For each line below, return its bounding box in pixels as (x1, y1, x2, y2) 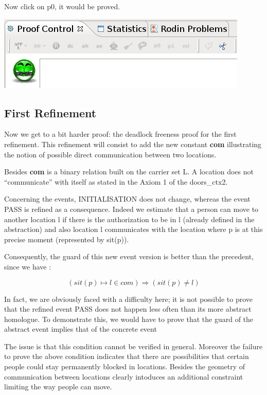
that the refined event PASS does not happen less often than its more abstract (4, 303, 252, 314)
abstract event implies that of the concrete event (4, 324, 157, 334)
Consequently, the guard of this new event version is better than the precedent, (4, 251, 254, 262)
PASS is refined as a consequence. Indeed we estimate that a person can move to (4, 203, 259, 214)
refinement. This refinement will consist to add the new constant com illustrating (4, 138, 262, 149)
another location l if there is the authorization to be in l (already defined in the (4, 213, 255, 224)
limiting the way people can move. (4, 381, 112, 392)
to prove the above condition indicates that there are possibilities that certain (4, 351, 249, 362)
